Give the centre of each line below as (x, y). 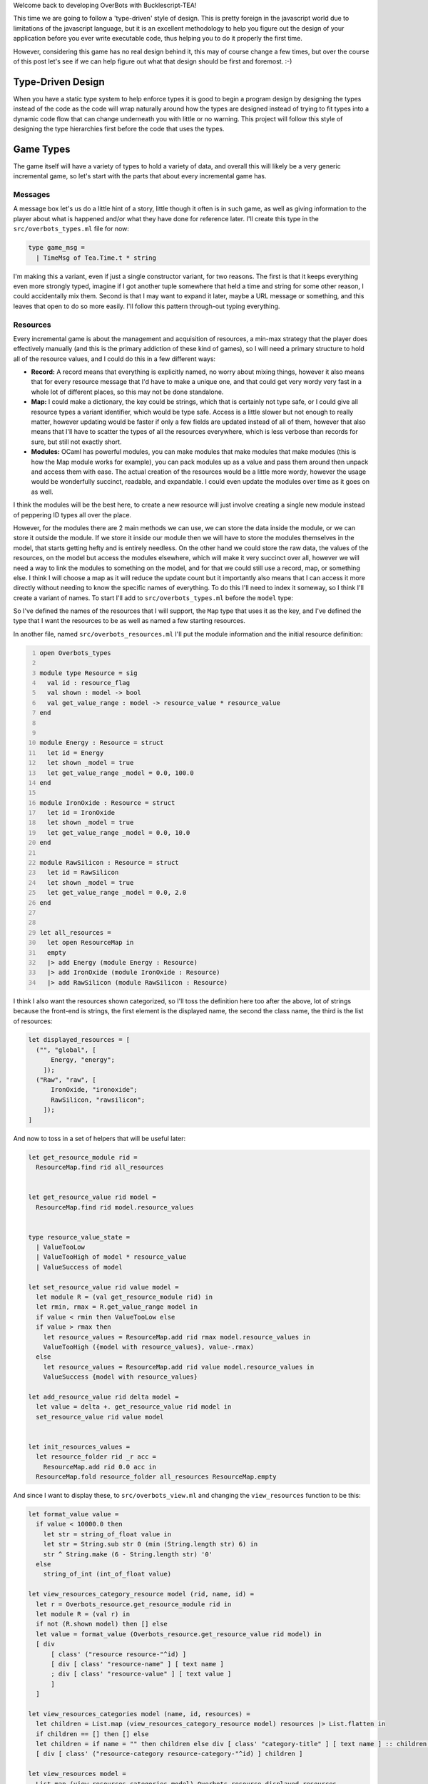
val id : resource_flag (88, 683)
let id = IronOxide (81, 813)
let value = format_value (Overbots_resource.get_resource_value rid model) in (179, 1634)
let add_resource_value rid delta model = (103, 1397)
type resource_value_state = (79, 1237)
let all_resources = (76, 932)
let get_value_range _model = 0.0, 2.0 (117, 893)
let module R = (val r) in (83, 1614)
